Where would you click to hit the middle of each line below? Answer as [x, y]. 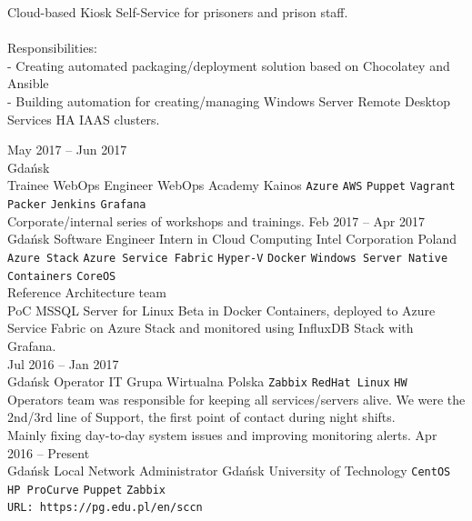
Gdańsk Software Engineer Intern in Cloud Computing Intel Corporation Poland [232, 239]
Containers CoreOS [62, 276]
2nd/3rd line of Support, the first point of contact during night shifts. [201, 417]
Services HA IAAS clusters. [84, 119]
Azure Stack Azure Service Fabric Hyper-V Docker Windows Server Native [228, 258]
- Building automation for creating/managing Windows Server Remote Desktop [229, 100]
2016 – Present [49, 452]
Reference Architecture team [87, 292]
